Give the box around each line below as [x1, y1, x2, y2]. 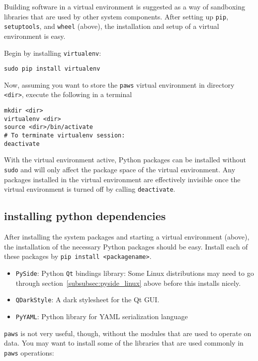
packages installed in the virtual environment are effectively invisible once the [4, 174, 241, 184]
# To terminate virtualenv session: [4, 132, 125, 139]
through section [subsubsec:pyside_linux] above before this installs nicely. [15, 277, 241, 288]
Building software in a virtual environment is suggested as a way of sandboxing [4, 1, 245, 11]
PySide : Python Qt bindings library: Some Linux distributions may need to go [15, 267, 254, 278]
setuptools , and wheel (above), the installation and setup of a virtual [4, 21, 219, 31]
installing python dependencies [4, 208, 166, 224]
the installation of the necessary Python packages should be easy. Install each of [4, 241, 248, 251]
